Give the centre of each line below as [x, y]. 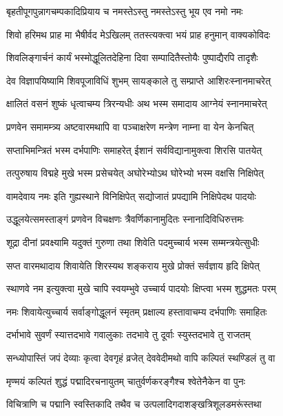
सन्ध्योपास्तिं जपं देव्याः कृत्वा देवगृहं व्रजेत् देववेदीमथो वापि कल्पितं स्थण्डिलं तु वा [141, 357]
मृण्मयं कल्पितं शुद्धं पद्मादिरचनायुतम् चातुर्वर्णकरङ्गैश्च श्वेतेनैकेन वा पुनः [126, 381]
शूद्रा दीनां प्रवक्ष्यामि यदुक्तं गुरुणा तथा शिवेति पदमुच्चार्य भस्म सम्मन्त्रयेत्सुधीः [133, 242]
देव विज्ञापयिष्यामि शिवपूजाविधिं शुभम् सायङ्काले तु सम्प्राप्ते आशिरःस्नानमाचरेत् [139, 80]
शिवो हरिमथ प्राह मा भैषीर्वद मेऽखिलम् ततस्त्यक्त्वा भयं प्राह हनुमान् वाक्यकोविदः [138, 34]
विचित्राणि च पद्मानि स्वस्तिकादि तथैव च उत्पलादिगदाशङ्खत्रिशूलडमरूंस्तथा [134, 404]
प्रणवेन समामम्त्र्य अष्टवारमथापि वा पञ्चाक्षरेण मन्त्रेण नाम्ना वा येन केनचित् [130, 126]
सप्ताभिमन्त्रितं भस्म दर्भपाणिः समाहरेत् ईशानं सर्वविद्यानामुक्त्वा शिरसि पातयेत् [134, 150]
